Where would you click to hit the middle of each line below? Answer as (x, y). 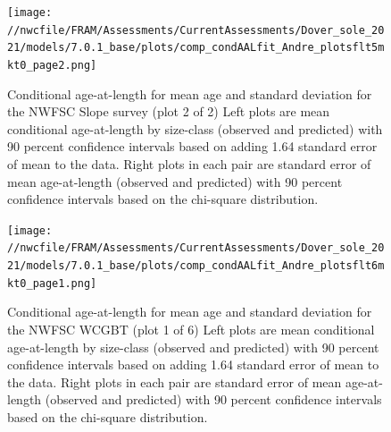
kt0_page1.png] (52, 283)
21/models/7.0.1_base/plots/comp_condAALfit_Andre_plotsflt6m (196, 266)
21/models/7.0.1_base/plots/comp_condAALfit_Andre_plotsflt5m (196, 48)
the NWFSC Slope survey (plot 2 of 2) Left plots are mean (169, 111)
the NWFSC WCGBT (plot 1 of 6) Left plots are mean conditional (191, 329)
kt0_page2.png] (52, 65)
